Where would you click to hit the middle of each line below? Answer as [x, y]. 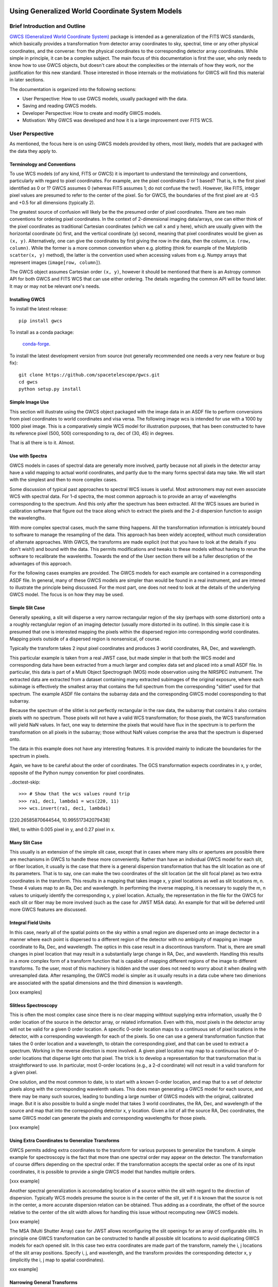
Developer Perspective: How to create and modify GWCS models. [92, 113]
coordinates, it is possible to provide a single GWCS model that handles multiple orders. [102, 1172]
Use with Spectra [28, 456]
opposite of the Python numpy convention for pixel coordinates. [77, 773]
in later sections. [27, 80]
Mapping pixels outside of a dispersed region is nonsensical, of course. [85, 639]
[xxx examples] [26, 992]
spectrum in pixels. [30, 756]
